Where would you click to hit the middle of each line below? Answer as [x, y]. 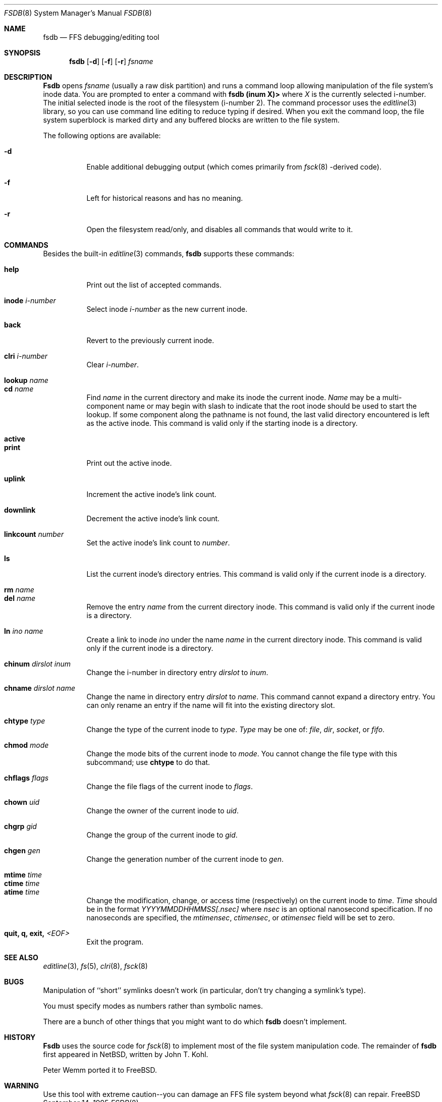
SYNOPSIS [22, 53]
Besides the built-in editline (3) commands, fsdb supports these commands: [169, 254]
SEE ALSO [21, 957]
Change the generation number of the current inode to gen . [185, 859]
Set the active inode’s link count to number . [158, 543]
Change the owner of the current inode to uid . [162, 811]
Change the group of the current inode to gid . [162, 835]
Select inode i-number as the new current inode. [167, 309]
